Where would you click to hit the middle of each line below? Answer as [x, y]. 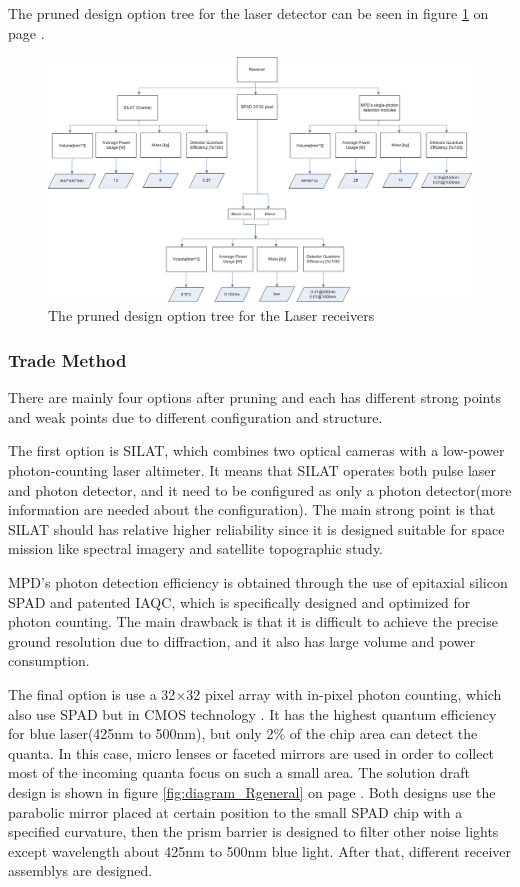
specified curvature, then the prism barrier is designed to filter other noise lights [253, 831]
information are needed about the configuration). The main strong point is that [252, 509]
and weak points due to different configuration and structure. [195, 416]
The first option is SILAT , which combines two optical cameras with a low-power [256, 450]
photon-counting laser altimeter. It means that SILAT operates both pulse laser [252, 470]
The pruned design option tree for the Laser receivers [211, 315]
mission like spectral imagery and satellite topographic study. [196, 548]
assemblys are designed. [80, 870]
